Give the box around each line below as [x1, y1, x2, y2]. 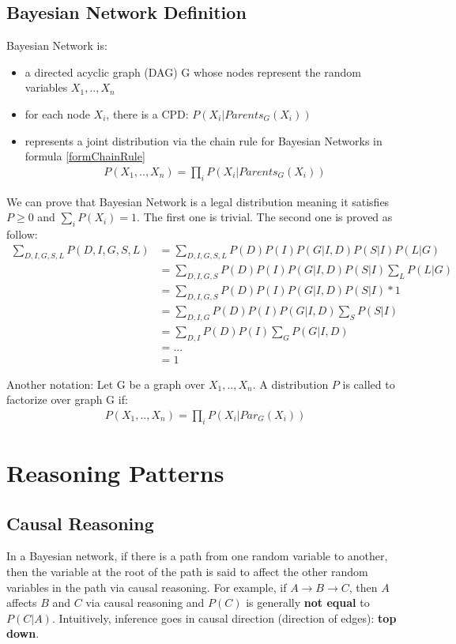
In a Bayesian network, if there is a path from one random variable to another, [6, 548, 388, 564]
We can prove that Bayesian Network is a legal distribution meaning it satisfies [6, 193, 390, 209]
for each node [24, 105, 90, 122]
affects [6, 594, 37, 611]
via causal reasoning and [85, 594, 205, 611]
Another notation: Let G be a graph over [6, 375, 205, 392]
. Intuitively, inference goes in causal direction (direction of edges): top [51, 609, 397, 626]
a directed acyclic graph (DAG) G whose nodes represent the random [24, 63, 361, 80]
